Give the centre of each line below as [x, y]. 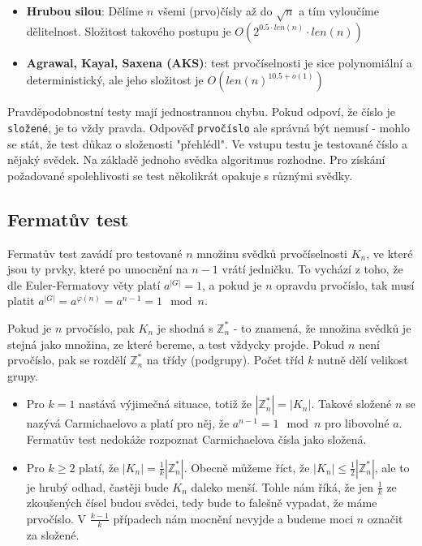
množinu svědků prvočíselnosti [272, 253]
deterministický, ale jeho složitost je [115, 80]
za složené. [53, 534]
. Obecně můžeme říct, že [247, 467]
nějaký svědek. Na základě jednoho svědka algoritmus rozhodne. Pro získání [196, 159]
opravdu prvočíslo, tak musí [345, 284]
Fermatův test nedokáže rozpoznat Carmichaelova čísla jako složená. [196, 439]
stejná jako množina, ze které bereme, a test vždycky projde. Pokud [176, 344]
